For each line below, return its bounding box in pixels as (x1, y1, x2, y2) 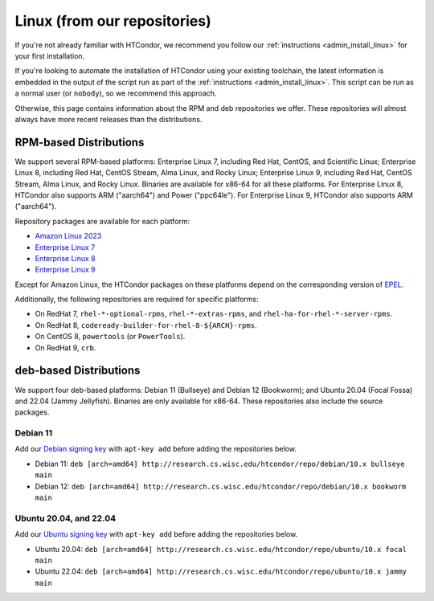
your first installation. (14, 51, 85, 60)
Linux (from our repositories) (14, 12, 212, 30)
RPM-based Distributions (14, 135, 145, 149)
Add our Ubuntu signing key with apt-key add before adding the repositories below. (14, 529, 298, 539)
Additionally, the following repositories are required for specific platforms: (14, 294, 259, 305)
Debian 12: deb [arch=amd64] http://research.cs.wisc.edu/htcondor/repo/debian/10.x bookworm (35, 481, 407, 491)
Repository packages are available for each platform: (14, 216, 190, 226)
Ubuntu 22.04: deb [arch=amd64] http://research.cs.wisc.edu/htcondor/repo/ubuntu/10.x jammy (35, 566, 407, 576)
